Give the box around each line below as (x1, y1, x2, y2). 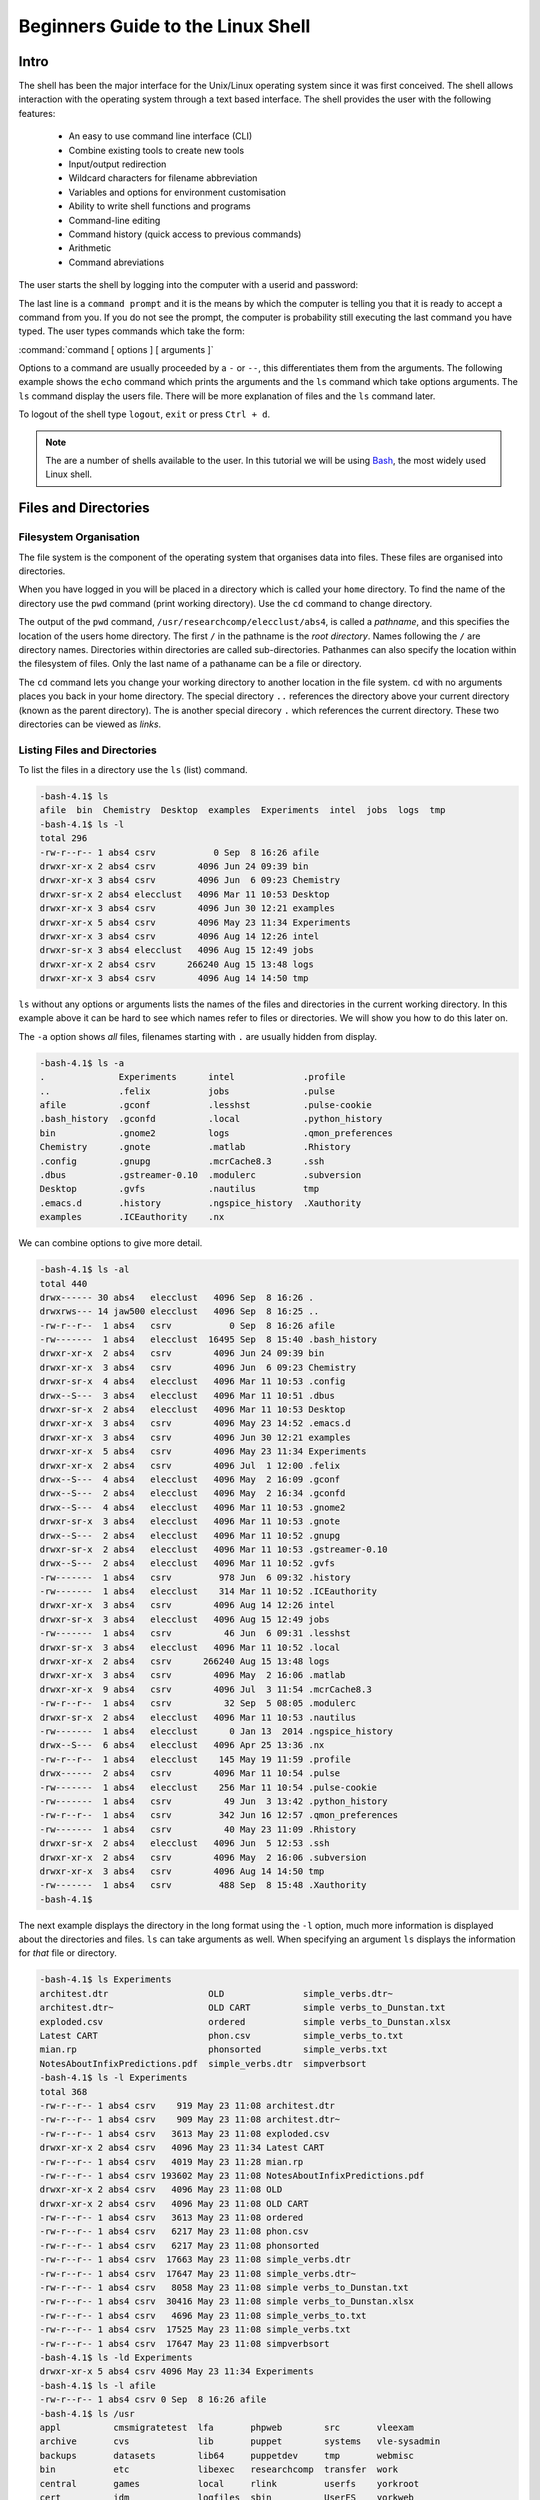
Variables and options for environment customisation (68, 186, 287, 198)
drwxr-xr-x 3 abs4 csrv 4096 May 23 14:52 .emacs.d (39, 1418, 351, 1429)
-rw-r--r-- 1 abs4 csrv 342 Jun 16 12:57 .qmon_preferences (39, 1810, 399, 1821)
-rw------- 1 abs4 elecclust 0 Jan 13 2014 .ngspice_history (39, 1726, 394, 1737)
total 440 (39, 1278, 88, 1289)
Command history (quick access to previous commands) (68, 228, 302, 240)
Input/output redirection (68, 158, 167, 170)
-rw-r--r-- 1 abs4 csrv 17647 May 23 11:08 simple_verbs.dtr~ (39, 2268, 357, 2279)
